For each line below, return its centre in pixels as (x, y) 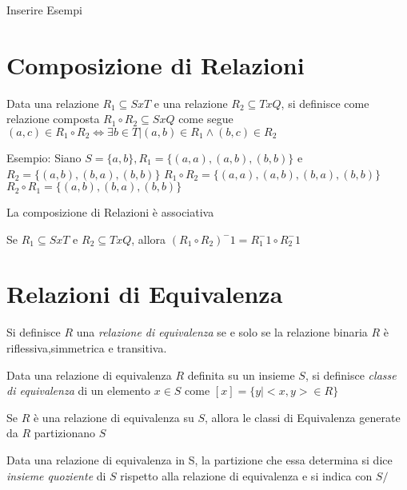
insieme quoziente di (56, 475)
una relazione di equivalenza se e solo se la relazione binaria (222, 332)
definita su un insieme (241, 374)
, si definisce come (325, 103)
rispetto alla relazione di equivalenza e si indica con (246, 475)
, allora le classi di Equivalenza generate (303, 417)
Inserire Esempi (44, 10)
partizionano (65, 433)
